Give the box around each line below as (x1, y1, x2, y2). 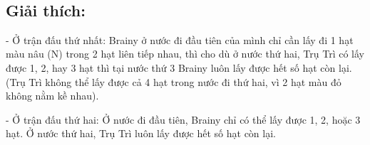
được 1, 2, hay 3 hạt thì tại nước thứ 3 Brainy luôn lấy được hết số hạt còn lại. (6, 60, 352, 75)
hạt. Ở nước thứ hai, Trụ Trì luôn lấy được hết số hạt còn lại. (6, 126, 276, 141)
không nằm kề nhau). (6, 88, 99, 103)
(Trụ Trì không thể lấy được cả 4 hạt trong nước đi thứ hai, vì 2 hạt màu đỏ (6, 74, 341, 89)
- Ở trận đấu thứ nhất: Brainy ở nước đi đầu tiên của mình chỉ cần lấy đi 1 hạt (6, 32, 354, 47)
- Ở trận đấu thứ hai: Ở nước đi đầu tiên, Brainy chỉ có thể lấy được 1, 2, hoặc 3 (6, 112, 361, 127)
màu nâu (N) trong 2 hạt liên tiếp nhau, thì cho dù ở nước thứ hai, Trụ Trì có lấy (6, 46, 365, 61)
